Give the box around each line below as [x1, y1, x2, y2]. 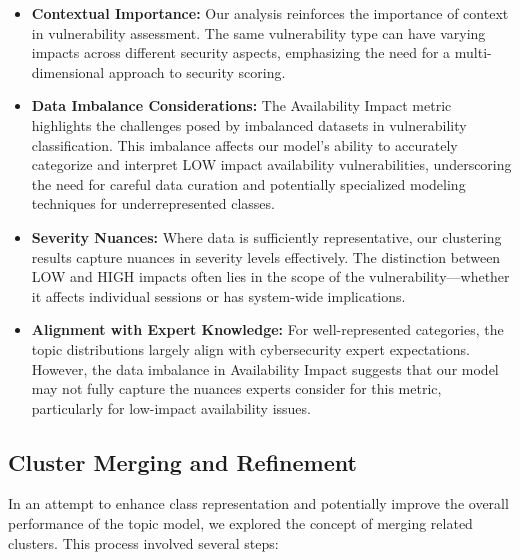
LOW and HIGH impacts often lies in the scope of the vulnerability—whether [31, 266, 510, 287]
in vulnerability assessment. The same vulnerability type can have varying [31, 22, 486, 43]
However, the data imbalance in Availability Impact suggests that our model [31, 358, 499, 379]
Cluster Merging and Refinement [8, 446, 357, 477]
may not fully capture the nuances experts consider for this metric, [31, 378, 442, 399]
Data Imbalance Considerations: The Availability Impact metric [31, 95, 452, 116]
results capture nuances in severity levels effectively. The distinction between [31, 246, 501, 267]
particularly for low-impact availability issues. [31, 397, 311, 418]
